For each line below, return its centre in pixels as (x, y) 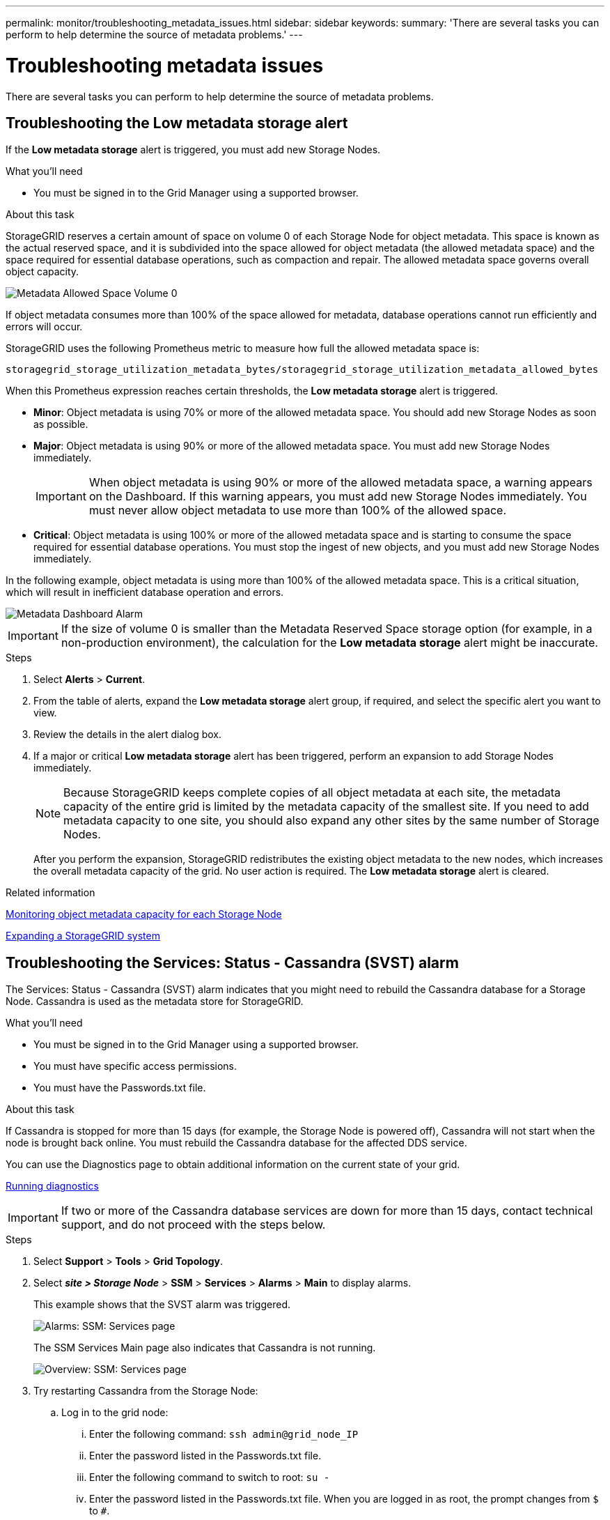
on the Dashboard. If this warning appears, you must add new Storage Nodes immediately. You (338, 497)
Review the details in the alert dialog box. (128, 735)
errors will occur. (44, 327)
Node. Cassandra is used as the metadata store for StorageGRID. (155, 1001)
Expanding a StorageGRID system (83, 936)
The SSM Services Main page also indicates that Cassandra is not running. (205, 1348)
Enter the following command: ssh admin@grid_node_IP (224, 1434)
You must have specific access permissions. (135, 1066)
